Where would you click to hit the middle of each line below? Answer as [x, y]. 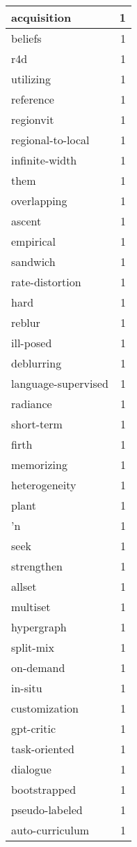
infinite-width [44, 160]
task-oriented [43, 749]
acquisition [41, 17]
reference [33, 99]
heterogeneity [44, 485]
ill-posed [32, 343]
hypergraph [39, 627]
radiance [32, 404]
